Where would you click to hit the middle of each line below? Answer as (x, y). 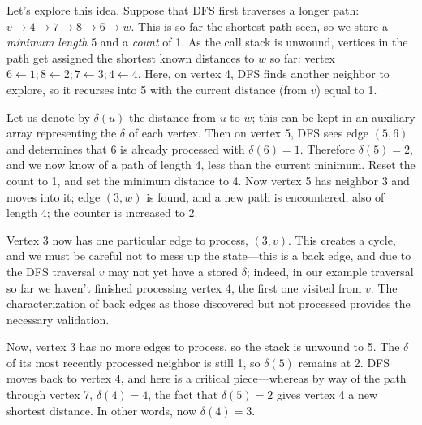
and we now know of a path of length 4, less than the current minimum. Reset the (211, 165)
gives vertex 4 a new (327, 395)
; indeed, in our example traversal (330, 271)
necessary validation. (58, 319)
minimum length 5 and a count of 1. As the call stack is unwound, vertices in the (207, 42)
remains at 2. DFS (344, 362)
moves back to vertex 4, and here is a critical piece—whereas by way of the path (207, 378)
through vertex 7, (50, 395)
